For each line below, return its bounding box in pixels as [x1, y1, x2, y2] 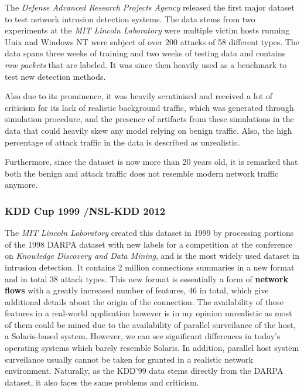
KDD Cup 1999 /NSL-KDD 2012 [5, 203, 166, 218]
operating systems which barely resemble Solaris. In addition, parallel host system [5, 342, 299, 354]
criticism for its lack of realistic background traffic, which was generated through [5, 101, 294, 113]
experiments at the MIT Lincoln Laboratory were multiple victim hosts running [5, 24, 290, 36]
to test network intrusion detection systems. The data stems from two [5, 12, 255, 25]
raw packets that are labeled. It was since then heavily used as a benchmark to [5, 58, 287, 70]
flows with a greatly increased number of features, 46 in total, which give [5, 284, 269, 296]
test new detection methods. [5, 70, 106, 82]
